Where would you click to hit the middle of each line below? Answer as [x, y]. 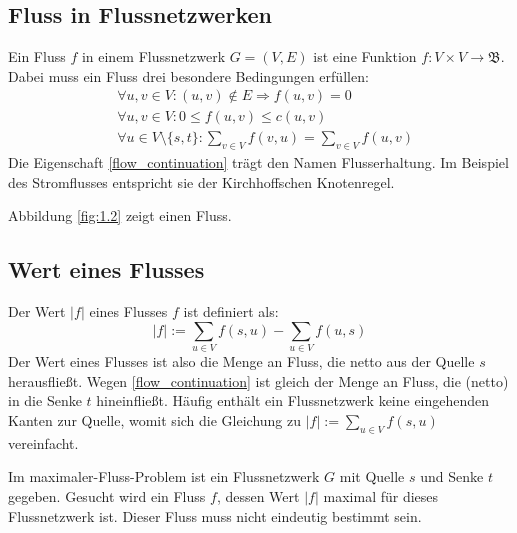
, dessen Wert [258, 495]
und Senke [452, 476]
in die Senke [45, 400]
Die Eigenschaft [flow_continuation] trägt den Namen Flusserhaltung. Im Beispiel [258, 162]
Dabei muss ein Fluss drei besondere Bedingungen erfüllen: [188, 75]
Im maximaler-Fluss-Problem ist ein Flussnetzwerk [164, 476]
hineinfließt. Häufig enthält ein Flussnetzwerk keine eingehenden [293, 400]
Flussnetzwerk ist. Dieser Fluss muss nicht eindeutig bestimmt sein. [215, 515]
